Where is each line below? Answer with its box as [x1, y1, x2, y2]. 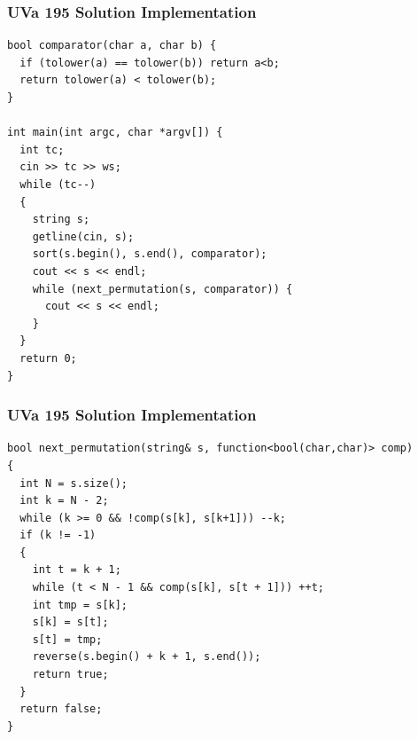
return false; [19, 703, 103, 716]
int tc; [19, 143, 65, 156]
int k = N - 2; [19, 494, 109, 507]
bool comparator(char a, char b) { [7, 39, 217, 52]
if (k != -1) [19, 529, 97, 542]
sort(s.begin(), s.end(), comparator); [32, 248, 267, 261]
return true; [32, 668, 109, 681]
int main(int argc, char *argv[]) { [7, 126, 223, 139]
